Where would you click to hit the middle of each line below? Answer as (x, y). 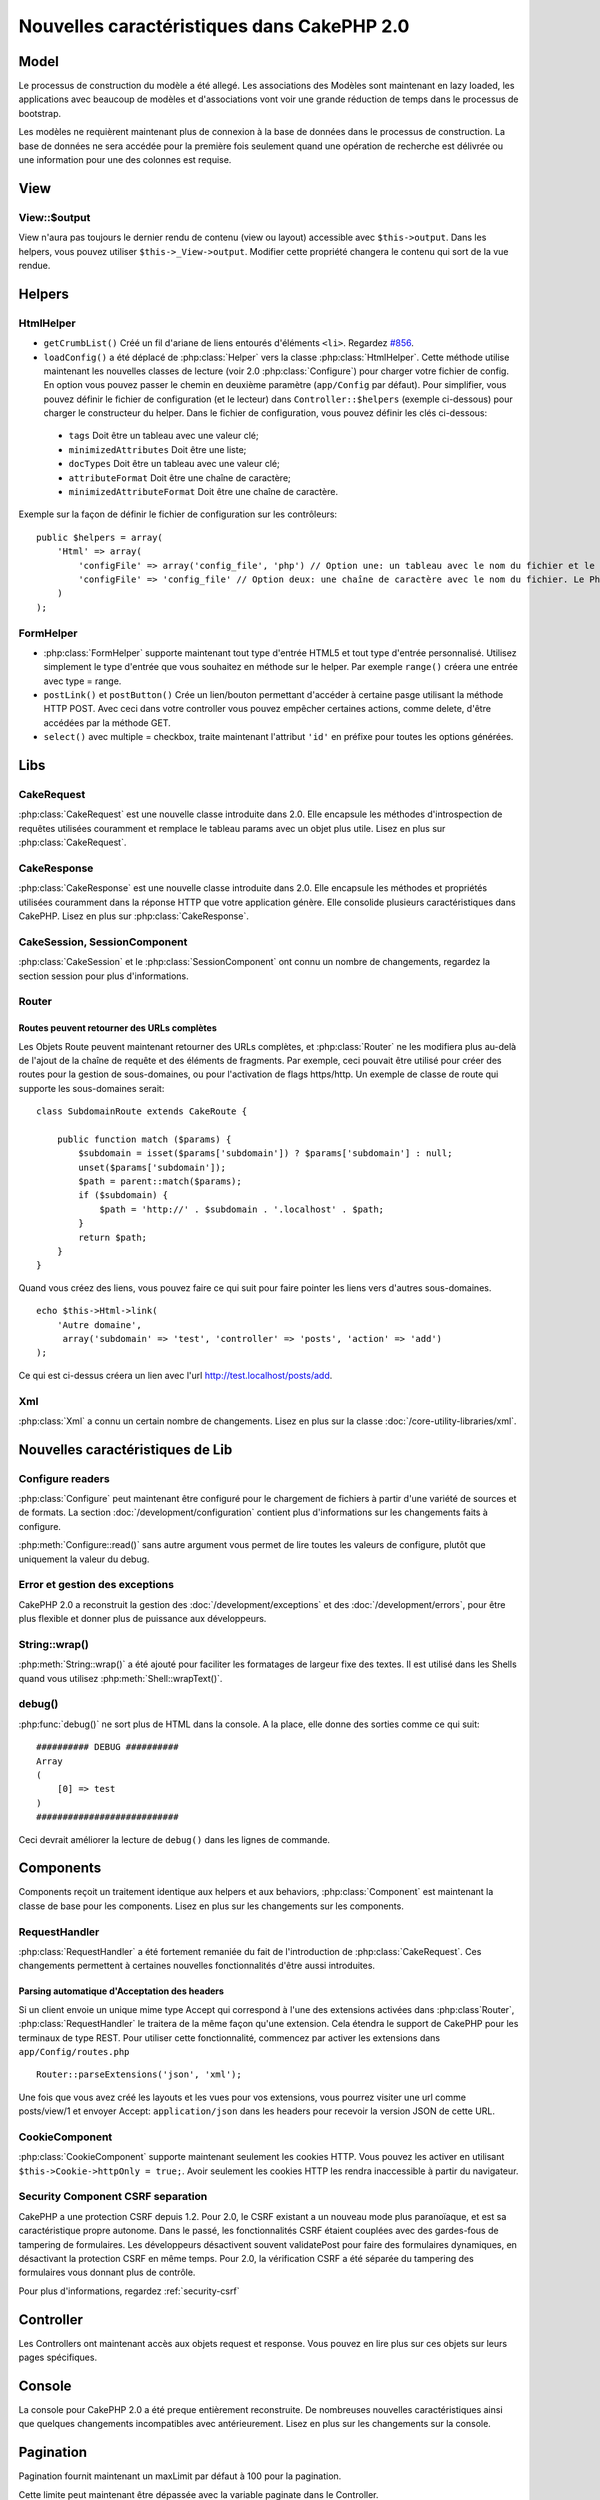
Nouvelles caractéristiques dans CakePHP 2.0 (214, 26)
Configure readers (64, 1478)
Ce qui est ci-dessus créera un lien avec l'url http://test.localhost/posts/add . (175, 1375)
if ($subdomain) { (123, 1195)
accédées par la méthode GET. (107, 722)
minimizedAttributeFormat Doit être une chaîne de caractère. (203, 492)
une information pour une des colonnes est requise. (125, 160)
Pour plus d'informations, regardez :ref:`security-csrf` (129, 2291)
